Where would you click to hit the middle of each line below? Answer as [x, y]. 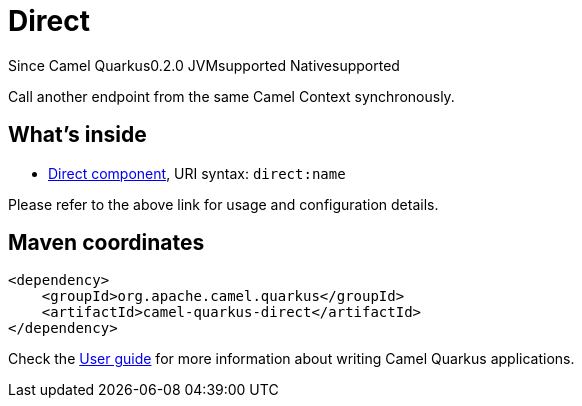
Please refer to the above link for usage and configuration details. [223, 204]
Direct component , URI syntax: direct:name [197, 173]
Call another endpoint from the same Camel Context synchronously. [231, 96]
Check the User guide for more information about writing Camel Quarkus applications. [291, 359]
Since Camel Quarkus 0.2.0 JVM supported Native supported [204, 65]
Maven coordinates [106, 243]
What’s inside [77, 135]
